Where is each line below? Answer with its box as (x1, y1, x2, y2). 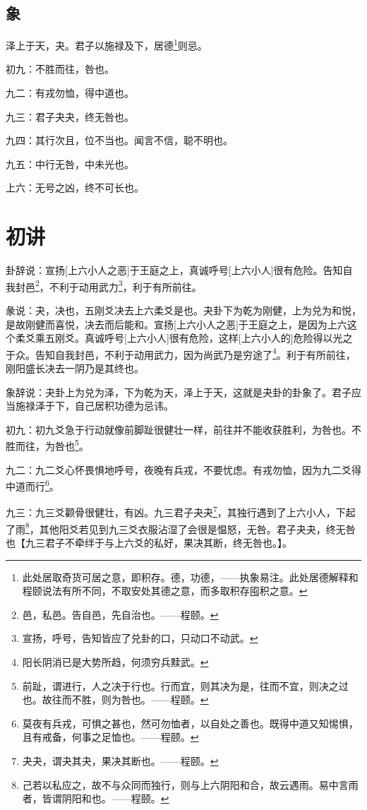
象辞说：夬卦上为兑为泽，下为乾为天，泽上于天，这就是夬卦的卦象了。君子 (6, 384, 351, 399)
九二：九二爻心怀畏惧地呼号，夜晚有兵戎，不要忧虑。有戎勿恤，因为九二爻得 (6, 462, 361, 477)
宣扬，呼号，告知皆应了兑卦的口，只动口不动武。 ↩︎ (22, 631, 258, 645)
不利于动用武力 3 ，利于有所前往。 (49, 277, 202, 294)
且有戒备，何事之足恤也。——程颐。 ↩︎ (22, 729, 199, 744)
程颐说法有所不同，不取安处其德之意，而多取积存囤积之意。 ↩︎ (22, 583, 308, 598)
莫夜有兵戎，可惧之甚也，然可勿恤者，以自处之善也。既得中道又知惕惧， (22, 715, 359, 730)
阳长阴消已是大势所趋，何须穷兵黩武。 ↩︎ (22, 654, 209, 669)
